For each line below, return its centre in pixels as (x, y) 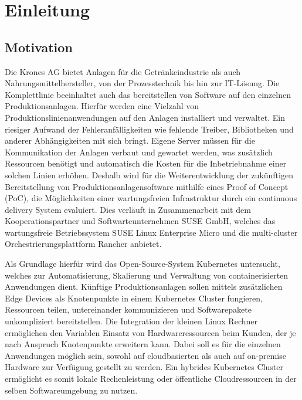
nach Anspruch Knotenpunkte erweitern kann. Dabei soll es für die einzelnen (143, 344)
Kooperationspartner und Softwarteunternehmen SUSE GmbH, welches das (140, 221)
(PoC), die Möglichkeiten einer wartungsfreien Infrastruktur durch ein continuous (151, 198)
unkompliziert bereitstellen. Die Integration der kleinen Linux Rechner (131, 321)
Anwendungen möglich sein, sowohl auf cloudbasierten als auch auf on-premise (145, 355)
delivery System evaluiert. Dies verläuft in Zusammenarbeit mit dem (128, 209)
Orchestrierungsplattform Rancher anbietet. (83, 244)
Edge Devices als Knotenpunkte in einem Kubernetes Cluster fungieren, (134, 298)
